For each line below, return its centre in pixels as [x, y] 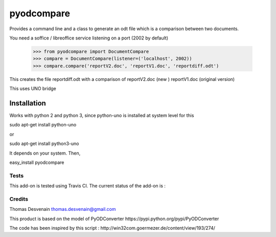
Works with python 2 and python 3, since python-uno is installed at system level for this [102, 115]
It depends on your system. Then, [45, 153]
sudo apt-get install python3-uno [44, 144]
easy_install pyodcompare [37, 162]
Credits [19, 199]
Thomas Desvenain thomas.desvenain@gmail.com [63, 209]
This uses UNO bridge [33, 89]
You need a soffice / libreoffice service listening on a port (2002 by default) [89, 38]
